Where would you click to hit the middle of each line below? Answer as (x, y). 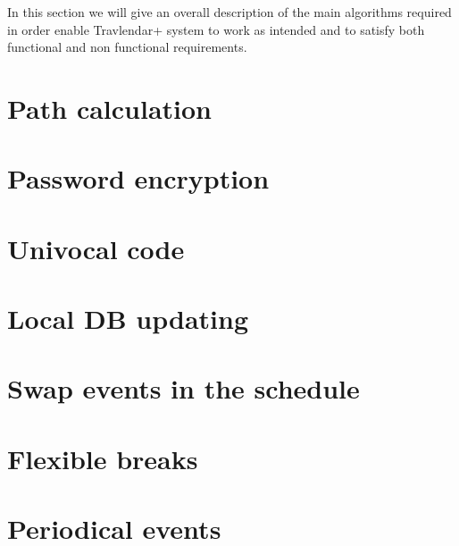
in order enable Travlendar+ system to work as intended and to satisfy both (216, 29)
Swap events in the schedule (184, 388)
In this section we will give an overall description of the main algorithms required (229, 12)
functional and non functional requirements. (127, 47)
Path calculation (110, 108)
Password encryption (138, 178)
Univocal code (96, 248)
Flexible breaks (103, 458)
